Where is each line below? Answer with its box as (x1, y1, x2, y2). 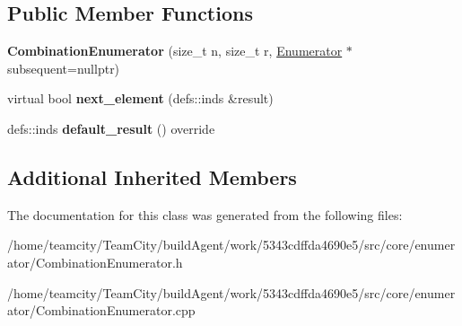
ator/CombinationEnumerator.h (7, 252, 183, 271)
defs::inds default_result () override (7, 119, 215, 137)
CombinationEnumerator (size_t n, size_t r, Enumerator (7, 41, 343, 60)
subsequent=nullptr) (7, 58, 120, 77)
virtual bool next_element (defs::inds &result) (7, 89, 274, 108)
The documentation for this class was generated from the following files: (7, 205, 403, 224)
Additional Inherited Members (7, 163, 297, 190)
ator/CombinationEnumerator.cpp (7, 301, 196, 320)
